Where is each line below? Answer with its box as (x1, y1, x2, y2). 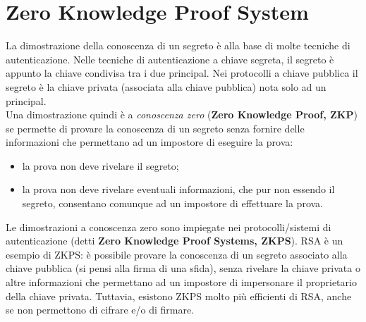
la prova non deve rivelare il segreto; (22, 158, 179, 173)
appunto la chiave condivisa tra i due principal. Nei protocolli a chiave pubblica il (6, 66, 358, 80)
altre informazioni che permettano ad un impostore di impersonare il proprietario (6, 275, 357, 290)
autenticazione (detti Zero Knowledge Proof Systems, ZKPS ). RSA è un (6, 233, 343, 248)
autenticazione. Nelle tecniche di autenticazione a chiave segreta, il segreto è (6, 51, 334, 66)
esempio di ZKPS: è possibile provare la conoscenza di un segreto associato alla (6, 247, 348, 261)
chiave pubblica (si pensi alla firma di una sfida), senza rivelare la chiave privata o (6, 261, 360, 275)
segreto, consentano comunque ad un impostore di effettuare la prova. (22, 196, 323, 211)
